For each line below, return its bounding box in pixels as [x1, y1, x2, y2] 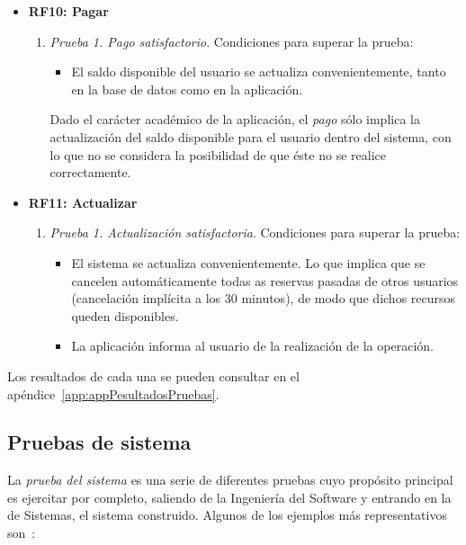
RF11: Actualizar [28, 192, 138, 211]
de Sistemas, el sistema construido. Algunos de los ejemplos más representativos [7, 505, 447, 524]
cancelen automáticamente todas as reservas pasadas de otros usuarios [71, 271, 459, 290]
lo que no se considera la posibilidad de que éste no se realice [49, 145, 386, 164]
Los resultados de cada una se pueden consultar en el [7, 366, 300, 385]
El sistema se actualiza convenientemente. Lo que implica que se [71, 253, 426, 272]
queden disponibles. [71, 306, 179, 325]
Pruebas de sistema [7, 428, 192, 456]
